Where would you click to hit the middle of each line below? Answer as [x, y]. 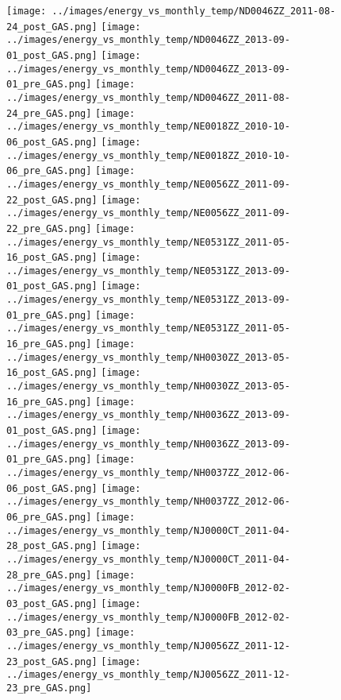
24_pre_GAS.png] [49, 113]
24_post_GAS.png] [52, 27]
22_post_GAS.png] [52, 200]
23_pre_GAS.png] [49, 688]
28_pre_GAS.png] [49, 575]
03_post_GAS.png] [52, 603]
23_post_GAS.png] [52, 661]
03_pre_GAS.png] [49, 633]
